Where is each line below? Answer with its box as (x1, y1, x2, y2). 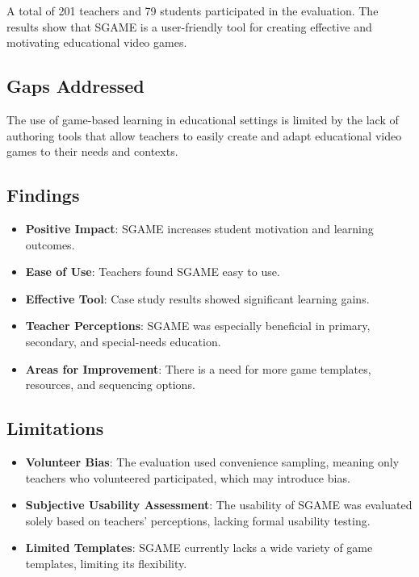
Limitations (6, 416, 104, 441)
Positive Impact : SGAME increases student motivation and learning (25, 220, 374, 236)
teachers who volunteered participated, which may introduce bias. (25, 469, 350, 486)
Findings (6, 182, 80, 207)
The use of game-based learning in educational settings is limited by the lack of (6, 111, 399, 128)
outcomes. (25, 236, 75, 253)
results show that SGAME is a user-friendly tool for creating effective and (6, 18, 372, 35)
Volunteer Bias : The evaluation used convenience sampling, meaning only (25, 453, 400, 470)
